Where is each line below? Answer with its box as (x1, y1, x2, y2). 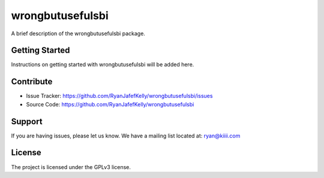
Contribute (11, 76, 53, 87)
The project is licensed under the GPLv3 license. (11, 163, 131, 170)
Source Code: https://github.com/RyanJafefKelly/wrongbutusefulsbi (26, 100, 194, 108)
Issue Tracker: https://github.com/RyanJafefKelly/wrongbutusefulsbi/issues (26, 93, 213, 100)
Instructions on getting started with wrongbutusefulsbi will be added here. (11, 61, 194, 68)
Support (11, 116, 43, 127)
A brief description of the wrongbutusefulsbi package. (11, 30, 145, 37)
